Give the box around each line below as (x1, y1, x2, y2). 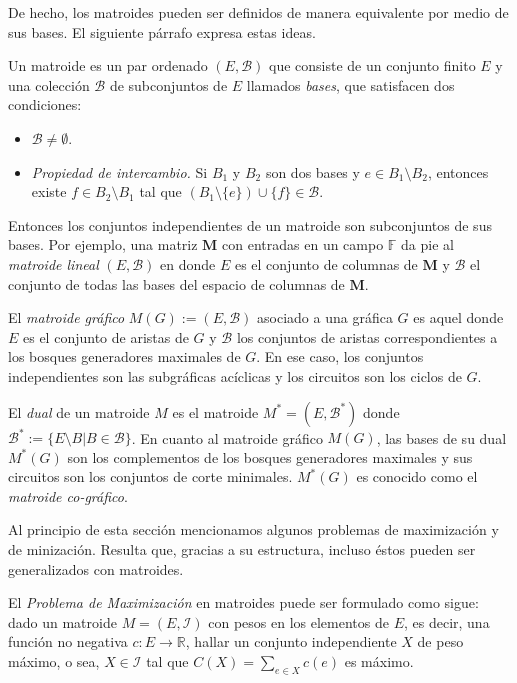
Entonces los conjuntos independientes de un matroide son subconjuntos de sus (8, 214, 492, 235)
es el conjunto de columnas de (234, 253, 418, 274)
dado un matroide (8, 611, 117, 632)
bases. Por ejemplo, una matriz (8, 234, 198, 255)
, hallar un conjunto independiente (185, 631, 397, 652)
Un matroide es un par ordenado (8, 55, 208, 76)
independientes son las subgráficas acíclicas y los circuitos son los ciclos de (8, 365, 462, 386)
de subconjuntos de (109, 74, 228, 95)
